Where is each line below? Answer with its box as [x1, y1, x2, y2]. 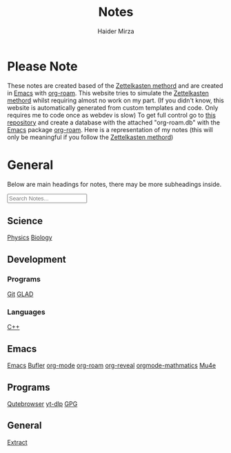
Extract [7, 438, 28, 446]
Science [7, 215, 43, 227]
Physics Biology [7, 233, 53, 242]
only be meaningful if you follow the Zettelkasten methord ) [7, 133, 174, 141]
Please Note [7, 58, 78, 74]
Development [7, 253, 67, 265]
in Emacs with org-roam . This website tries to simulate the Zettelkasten [7, 89, 209, 97]
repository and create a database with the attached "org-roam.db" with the [7, 118, 221, 127]
